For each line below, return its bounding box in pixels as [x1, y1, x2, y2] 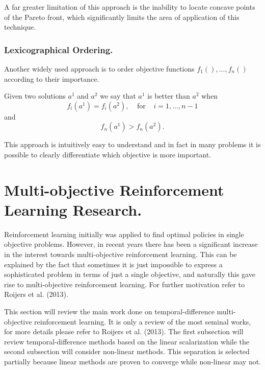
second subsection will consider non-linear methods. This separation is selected [4, 346, 250, 357]
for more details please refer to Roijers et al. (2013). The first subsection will [4, 326, 244, 337]
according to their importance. [4, 73, 99, 84]
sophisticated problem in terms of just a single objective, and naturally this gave [4, 269, 255, 280]
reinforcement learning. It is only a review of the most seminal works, [34, 316, 251, 327]
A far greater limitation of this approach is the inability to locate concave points [4, 2, 255, 12]
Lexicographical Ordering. [4, 43, 113, 56]
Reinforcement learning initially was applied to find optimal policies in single [4, 228, 244, 239]
